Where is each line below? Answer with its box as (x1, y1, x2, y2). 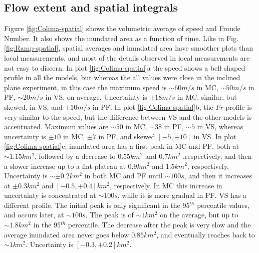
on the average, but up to (160, 209, 238, 220)
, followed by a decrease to (35, 150, 116, 161)
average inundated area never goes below (4, 229, 129, 239)
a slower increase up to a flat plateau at (4, 160, 126, 171)
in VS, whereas (197, 121, 243, 132)
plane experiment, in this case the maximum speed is (4, 82, 167, 92)
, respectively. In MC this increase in (109, 180, 222, 190)
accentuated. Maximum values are (4, 121, 109, 132)
